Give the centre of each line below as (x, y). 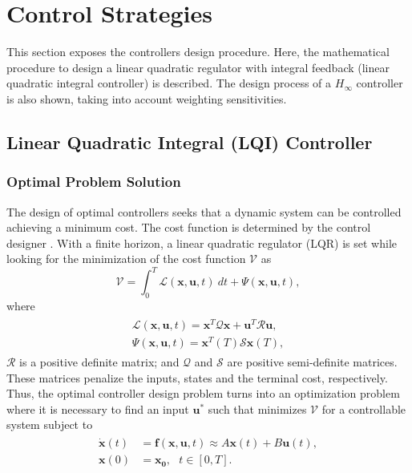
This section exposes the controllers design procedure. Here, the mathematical (198, 52)
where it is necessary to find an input (98, 408)
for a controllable (364, 408)
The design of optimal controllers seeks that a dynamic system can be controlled (204, 211)
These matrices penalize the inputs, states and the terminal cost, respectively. (197, 377)
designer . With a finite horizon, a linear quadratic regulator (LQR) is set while (202, 243)
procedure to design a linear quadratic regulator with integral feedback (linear (198, 67)
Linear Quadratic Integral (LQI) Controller (190, 141)
